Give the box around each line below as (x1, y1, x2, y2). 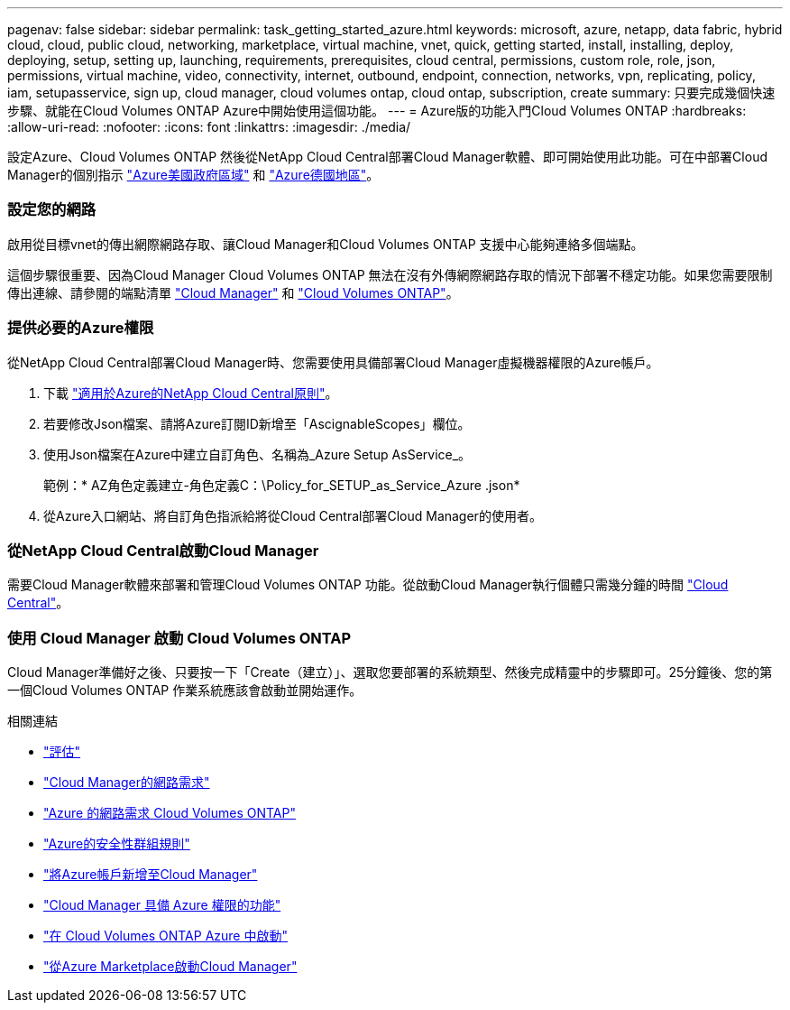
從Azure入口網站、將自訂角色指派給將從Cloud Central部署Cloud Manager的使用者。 (43, 507, 542, 524)
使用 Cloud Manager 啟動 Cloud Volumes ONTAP (7, 628, 352, 647)
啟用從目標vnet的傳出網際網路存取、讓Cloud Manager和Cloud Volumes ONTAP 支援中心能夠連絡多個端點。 (7, 236, 644, 252)
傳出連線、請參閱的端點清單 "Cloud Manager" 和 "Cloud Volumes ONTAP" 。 (7, 284, 459, 301)
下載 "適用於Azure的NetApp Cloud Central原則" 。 (43, 385, 338, 401)
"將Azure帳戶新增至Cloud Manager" (43, 866, 258, 882)
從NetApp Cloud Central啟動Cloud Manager (7, 541, 319, 560)
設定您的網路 (7, 200, 96, 219)
